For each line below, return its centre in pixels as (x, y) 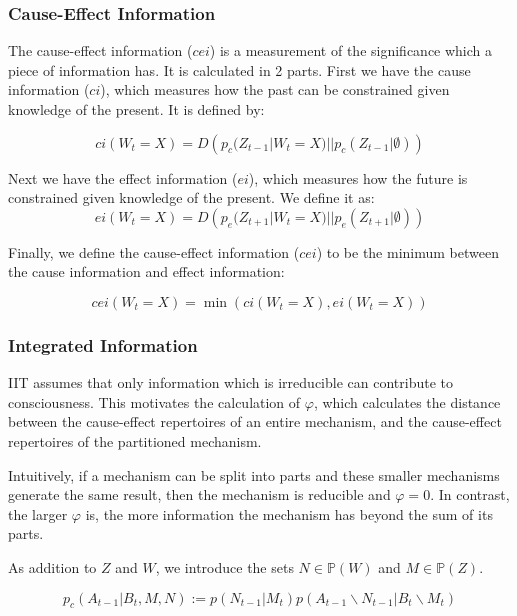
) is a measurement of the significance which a (351, 50)
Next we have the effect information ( (123, 177)
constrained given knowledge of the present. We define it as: (191, 197)
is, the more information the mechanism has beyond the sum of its (289, 513)
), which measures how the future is (358, 177)
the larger (38, 513)
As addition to (52, 566)
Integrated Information (103, 344)
